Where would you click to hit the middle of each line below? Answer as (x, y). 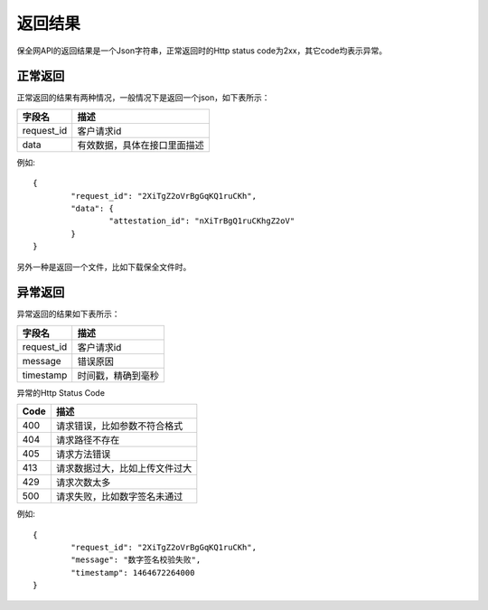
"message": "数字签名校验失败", (136, 560)
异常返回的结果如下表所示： (68, 314)
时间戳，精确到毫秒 (118, 375)
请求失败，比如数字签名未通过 (119, 497)
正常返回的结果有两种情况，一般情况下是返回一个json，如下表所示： (143, 98)
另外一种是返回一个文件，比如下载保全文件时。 (104, 267)
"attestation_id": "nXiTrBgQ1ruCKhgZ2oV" (202, 221)
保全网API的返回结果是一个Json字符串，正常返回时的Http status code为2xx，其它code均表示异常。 (202, 51)
